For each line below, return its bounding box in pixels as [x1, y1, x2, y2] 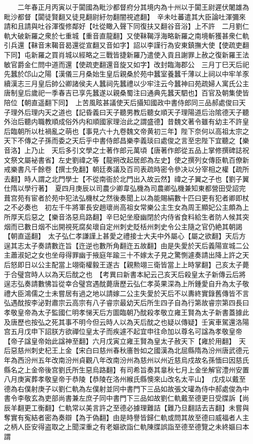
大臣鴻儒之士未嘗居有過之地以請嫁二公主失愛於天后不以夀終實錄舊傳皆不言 [10, 288, 249, 298]
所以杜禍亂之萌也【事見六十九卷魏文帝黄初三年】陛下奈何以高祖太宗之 [24, 126, 249, 136]
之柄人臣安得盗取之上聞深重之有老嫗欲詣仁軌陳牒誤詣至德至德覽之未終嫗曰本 [4, 422, 249, 432]
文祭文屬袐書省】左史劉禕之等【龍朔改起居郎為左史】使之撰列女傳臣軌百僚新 [4, 154, 249, 165]
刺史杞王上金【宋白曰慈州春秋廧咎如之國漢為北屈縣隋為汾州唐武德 [31, 345, 242, 355]
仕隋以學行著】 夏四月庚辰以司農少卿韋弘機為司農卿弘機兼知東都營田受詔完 [4, 183, 246, 193]
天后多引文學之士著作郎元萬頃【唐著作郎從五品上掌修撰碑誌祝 [51, 145, 249, 155]
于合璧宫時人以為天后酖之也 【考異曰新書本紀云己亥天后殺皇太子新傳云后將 [4, 269, 246, 279]
